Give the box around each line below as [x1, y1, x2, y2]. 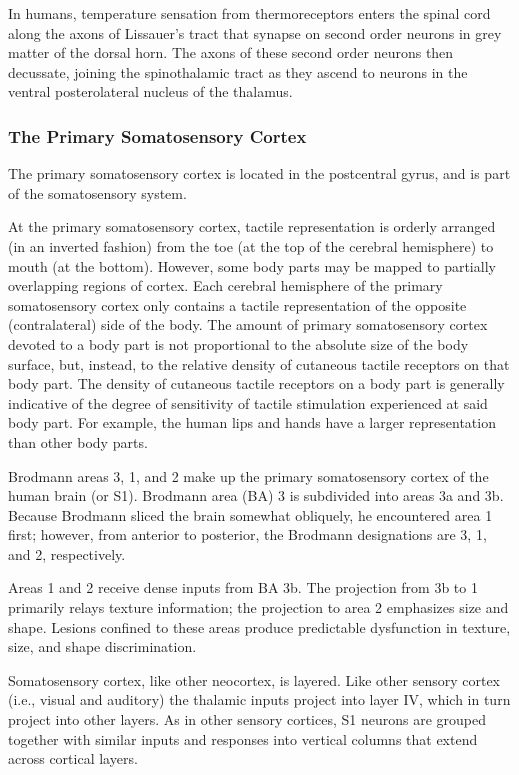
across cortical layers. [8, 748, 138, 769]
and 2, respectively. [8, 543, 126, 564]
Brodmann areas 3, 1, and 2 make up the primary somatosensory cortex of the [8, 465, 489, 486]
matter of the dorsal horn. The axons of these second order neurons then [8, 42, 454, 63]
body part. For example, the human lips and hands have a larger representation [8, 412, 496, 433]
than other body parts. [8, 431, 148, 452]
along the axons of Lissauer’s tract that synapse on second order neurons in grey [8, 22, 502, 43]
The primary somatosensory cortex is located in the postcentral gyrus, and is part [8, 163, 511, 184]
